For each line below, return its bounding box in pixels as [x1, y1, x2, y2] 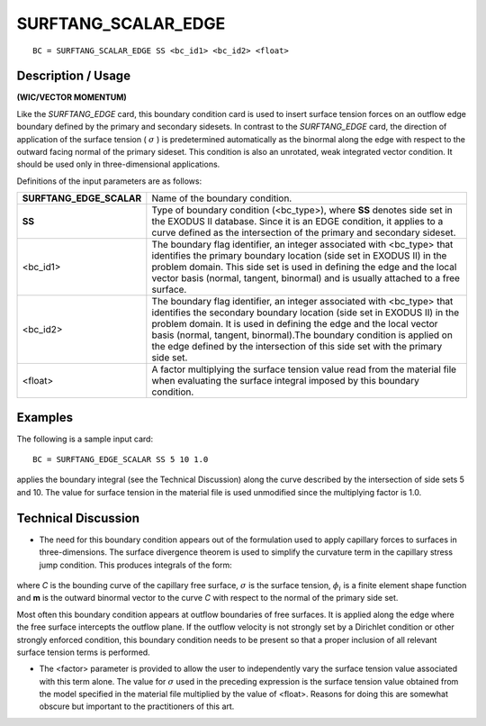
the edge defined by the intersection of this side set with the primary [151, 340, 443, 353]
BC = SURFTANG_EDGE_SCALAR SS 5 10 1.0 [32, 455, 209, 465]
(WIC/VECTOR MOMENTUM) [16, 92, 128, 103]
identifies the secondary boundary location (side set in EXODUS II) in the [151, 306, 460, 319]
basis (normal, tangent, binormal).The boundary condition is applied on [151, 329, 454, 341]
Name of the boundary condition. [151, 192, 292, 204]
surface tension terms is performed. [16, 647, 150, 658]
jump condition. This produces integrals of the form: [39, 559, 233, 570]
